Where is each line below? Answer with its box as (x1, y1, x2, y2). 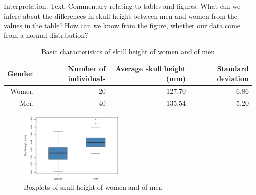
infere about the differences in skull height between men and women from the (4, 10, 237, 21)
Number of (68, 63, 106, 73)
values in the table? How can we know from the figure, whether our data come (4, 20, 241, 31)
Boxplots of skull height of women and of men (24, 182, 162, 192)
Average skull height (115, 63, 186, 73)
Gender (7, 68, 33, 78)
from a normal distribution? (4, 30, 88, 40)
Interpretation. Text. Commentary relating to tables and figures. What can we (4, 1, 241, 11)
